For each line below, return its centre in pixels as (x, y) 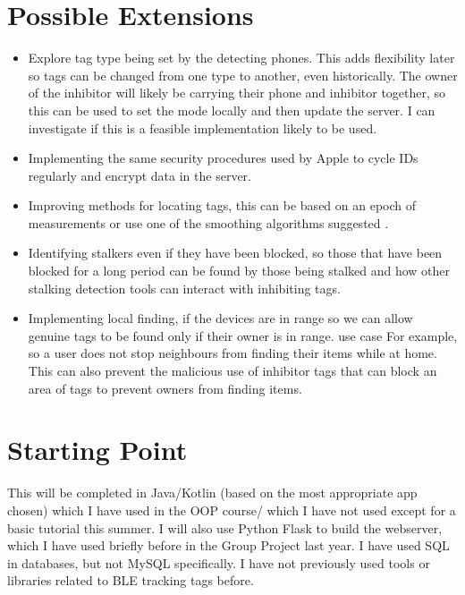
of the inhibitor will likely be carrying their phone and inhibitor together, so (237, 93)
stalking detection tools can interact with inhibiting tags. (184, 288)
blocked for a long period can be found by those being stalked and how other (239, 271)
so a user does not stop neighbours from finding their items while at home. (232, 353)
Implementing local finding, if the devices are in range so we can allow (220, 318)
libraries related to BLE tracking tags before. (131, 580)
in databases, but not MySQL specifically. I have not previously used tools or (219, 562)
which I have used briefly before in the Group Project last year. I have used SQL (228, 545)
